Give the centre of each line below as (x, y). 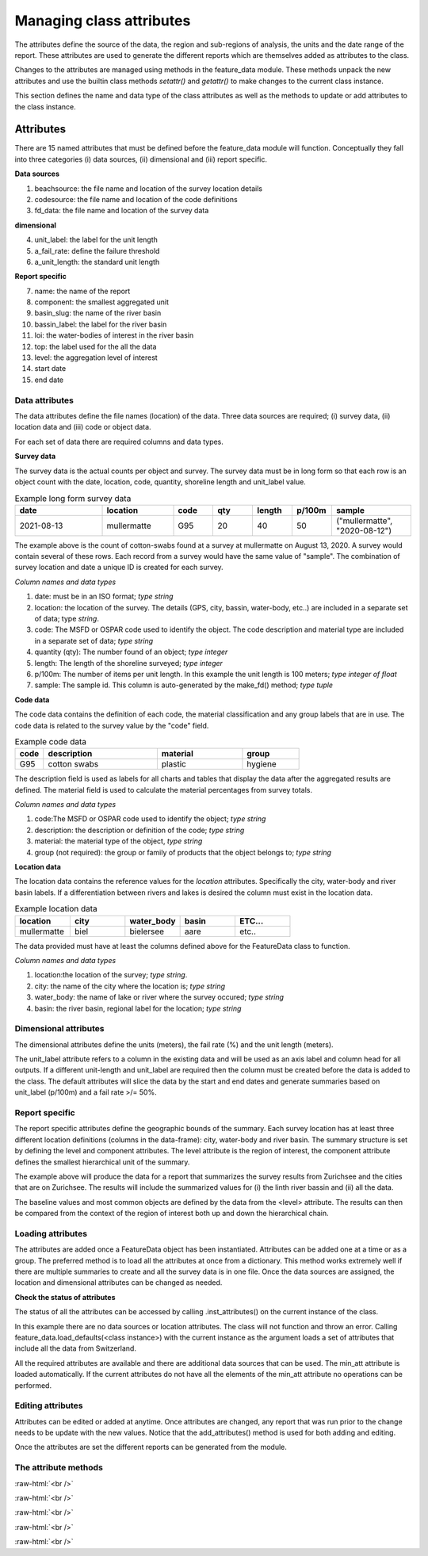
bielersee (147, 931)
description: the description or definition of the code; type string (139, 830)
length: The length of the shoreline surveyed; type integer (129, 663)
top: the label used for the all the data (96, 346)
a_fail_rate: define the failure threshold (97, 250)
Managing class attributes (103, 21)
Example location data (56, 909)
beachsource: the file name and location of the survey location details (149, 188)
